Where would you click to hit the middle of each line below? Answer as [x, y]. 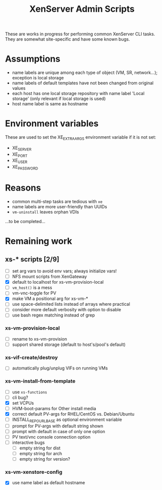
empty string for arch [41, 454]
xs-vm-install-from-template [40, 381]
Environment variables [52, 124]
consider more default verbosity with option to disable [66, 310]
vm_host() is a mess [32, 288]
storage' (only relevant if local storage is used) [59, 98]
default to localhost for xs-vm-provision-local [58, 282]
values [19, 88]
